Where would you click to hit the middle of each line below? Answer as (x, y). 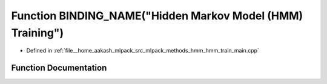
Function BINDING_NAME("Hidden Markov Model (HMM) (157, 16)
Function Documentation (59, 68)
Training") (38, 33)
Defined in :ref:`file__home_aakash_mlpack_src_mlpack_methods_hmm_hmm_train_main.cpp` (143, 51)
